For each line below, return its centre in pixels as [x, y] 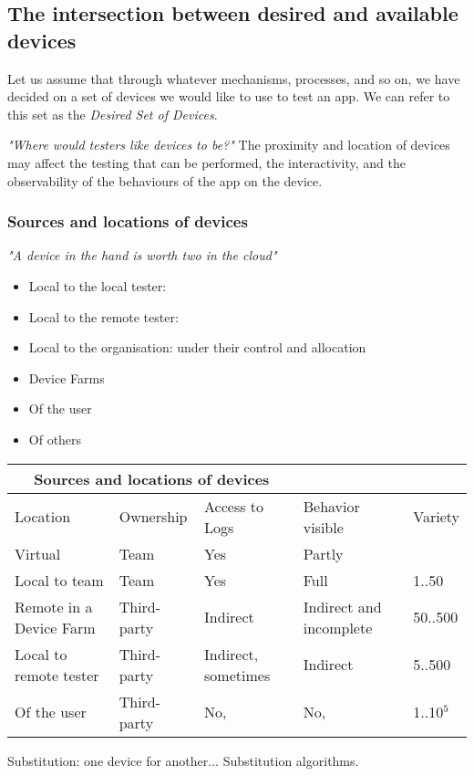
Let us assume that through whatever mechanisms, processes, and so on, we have [234, 78]
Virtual [38, 553]
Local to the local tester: [98, 285]
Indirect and [342, 606]
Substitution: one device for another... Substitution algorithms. [183, 760]
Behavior [331, 506]
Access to [234, 506]
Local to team [59, 580]
